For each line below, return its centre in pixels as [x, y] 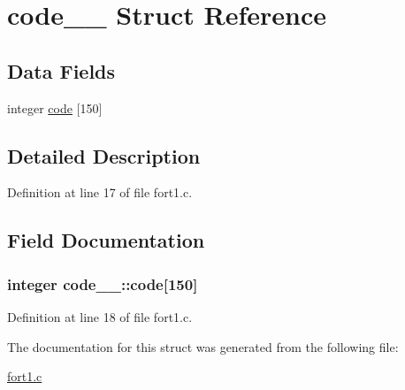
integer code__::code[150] [103, 283]
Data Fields [61, 70]
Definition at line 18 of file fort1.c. [100, 316]
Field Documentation [106, 240]
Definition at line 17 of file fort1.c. [100, 192]
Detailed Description [104, 155]
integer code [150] [55, 107]
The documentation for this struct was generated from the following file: [203, 346]
